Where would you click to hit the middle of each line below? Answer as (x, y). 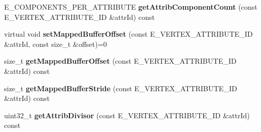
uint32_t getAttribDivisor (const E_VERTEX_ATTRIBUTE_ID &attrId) (127, 115)
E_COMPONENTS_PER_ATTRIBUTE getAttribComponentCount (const (131, 7)
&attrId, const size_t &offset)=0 (56, 44)
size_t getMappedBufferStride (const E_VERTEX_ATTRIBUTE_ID (121, 88)
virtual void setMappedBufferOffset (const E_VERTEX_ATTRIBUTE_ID (128, 34)
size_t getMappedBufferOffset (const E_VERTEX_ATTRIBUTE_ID (121, 61)
